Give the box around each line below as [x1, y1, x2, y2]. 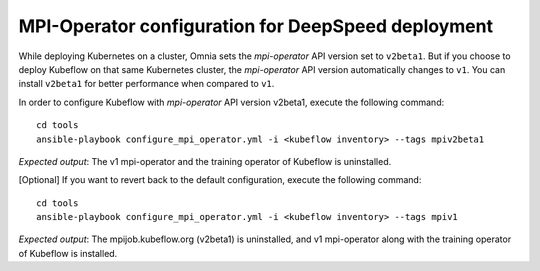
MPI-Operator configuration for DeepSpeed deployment [18, 15, 494, 37]
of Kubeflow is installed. [18, 247, 118, 259]
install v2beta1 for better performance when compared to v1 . [18, 78, 275, 90]
